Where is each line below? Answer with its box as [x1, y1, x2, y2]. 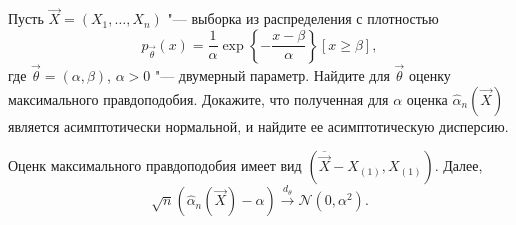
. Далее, [434, 155, 483, 176]
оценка [406, 88, 448, 109]
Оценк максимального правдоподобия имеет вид [8, 155, 302, 176]
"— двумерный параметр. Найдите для [154, 65, 390, 86]
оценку [408, 65, 451, 86]
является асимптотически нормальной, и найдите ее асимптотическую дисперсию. [8, 115, 509, 136]
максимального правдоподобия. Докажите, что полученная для [8, 88, 389, 109]
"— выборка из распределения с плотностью [167, 8, 439, 29]
